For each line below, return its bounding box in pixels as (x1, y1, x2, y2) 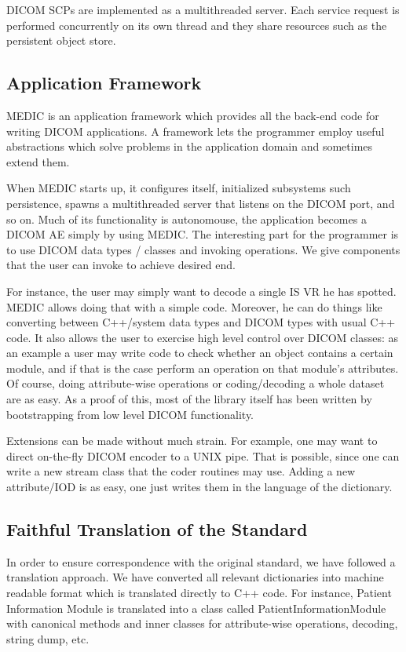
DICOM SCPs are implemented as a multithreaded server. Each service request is (6, 2, 400, 17)
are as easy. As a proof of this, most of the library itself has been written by (6, 391, 372, 407)
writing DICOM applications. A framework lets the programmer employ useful (6, 122, 385, 139)
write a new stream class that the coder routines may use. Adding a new (6, 463, 356, 479)
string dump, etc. (6, 630, 90, 647)
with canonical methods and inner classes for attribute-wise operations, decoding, (6, 615, 398, 632)
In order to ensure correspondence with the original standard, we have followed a (6, 553, 396, 570)
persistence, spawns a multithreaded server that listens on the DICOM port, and (6, 195, 395, 211)
